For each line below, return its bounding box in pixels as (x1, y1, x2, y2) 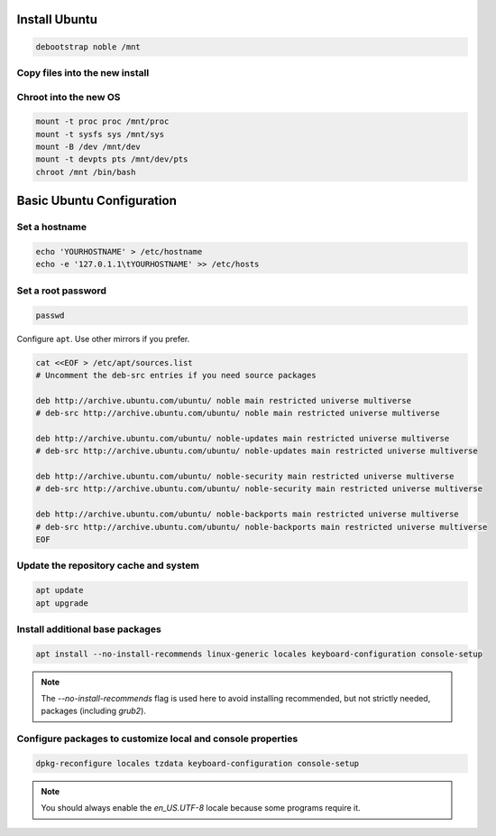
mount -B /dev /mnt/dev (35, 142, 142, 153)
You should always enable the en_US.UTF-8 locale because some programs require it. (41, 803, 361, 813)
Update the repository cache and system (16, 560, 200, 572)
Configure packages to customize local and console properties (16, 732, 299, 745)
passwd (35, 310, 65, 320)
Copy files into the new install (16, 66, 150, 79)
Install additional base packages (16, 623, 161, 636)
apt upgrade (35, 598, 89, 608)
